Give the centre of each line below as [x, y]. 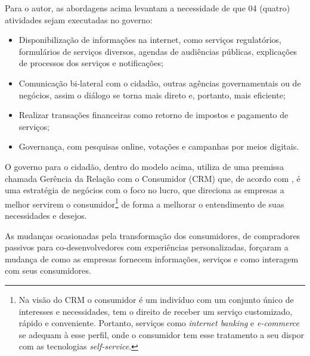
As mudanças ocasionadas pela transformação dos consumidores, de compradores [153, 235]
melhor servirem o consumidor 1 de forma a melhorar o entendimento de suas [145, 203]
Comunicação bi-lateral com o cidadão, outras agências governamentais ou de [160, 83]
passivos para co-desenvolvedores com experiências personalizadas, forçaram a [147, 247]
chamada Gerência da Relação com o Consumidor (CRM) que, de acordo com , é [153, 178]
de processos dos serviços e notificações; [91, 63]
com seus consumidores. [48, 270]
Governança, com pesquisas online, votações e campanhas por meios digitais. [159, 146]
